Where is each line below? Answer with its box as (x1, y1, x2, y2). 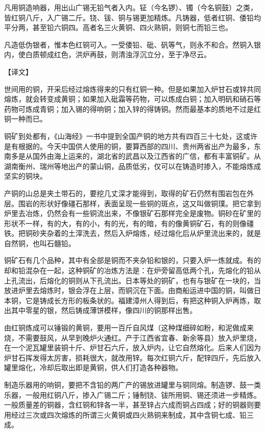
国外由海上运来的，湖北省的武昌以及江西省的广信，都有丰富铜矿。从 (32, 151, 261, 161)
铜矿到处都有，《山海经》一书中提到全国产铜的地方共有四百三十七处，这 (4, 130, 243, 141)
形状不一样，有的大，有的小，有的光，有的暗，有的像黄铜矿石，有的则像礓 (4, 218, 254, 228)
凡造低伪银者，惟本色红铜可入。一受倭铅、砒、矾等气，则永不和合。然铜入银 (4, 39, 261, 50)
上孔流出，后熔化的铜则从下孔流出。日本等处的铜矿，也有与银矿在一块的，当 (4, 275, 261, 285)
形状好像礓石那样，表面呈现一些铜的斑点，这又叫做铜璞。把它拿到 (39, 198, 261, 208)
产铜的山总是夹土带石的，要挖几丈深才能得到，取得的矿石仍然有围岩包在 (4, 187, 247, 198)
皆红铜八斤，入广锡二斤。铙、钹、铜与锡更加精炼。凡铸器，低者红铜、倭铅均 (4, 12, 261, 22)
